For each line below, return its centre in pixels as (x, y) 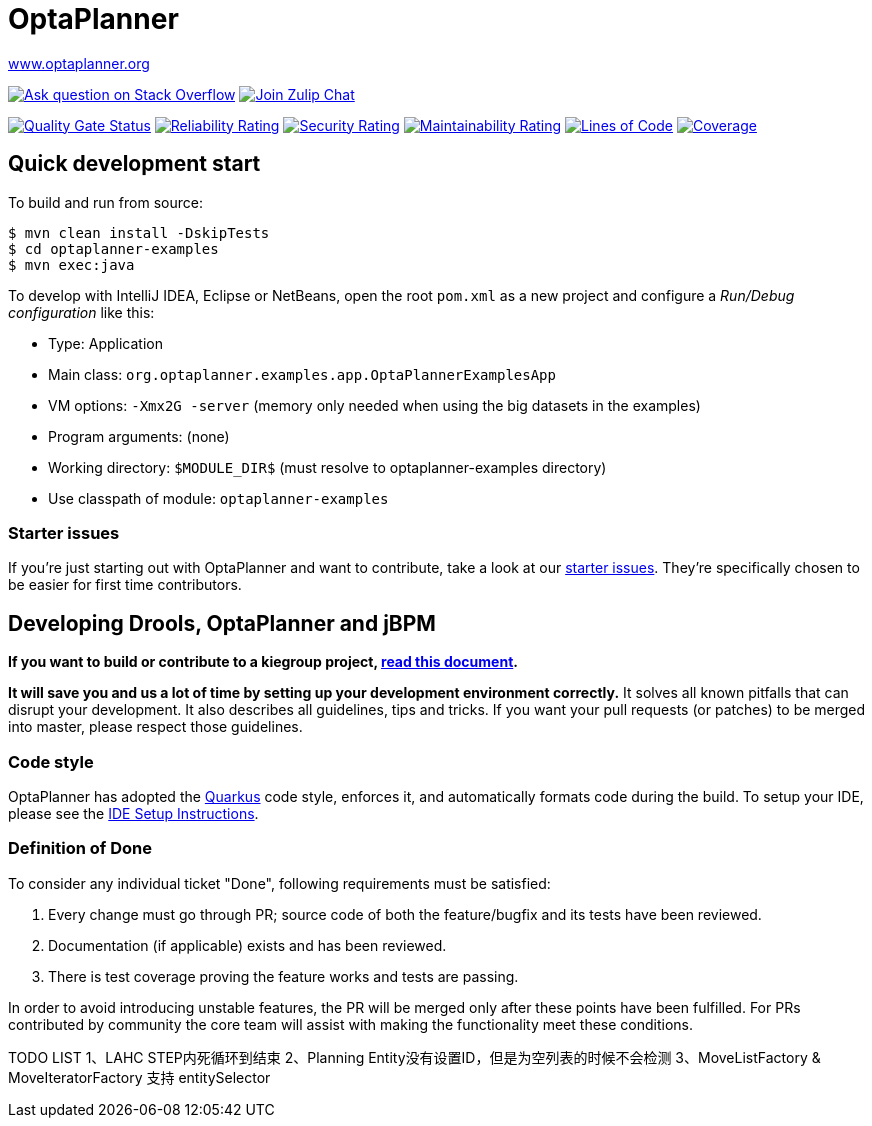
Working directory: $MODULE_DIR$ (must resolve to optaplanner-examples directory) (327, 467)
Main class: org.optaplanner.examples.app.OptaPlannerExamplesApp (302, 374)
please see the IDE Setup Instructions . (133, 813)
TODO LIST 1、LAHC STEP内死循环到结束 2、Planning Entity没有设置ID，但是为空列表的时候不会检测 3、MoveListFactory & (414, 1057)
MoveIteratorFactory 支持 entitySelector (139, 1077)
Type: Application (105, 343)
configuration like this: (81, 312)
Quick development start (134, 164)
